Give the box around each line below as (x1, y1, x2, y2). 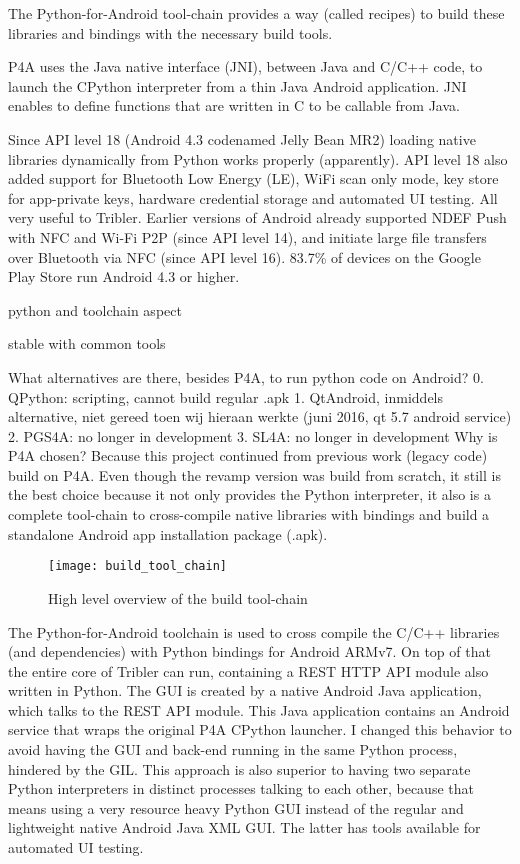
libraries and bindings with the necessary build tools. (8, 22, 333, 43)
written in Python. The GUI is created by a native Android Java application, (8, 680, 482, 701)
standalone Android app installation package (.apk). (8, 523, 328, 544)
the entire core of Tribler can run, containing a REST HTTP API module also (8, 660, 489, 681)
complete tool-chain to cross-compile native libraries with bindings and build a (8, 504, 490, 525)
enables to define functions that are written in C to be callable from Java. (8, 95, 460, 116)
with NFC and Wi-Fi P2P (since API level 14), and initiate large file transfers (8, 226, 487, 247)
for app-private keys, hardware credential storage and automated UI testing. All (8, 187, 498, 208)
